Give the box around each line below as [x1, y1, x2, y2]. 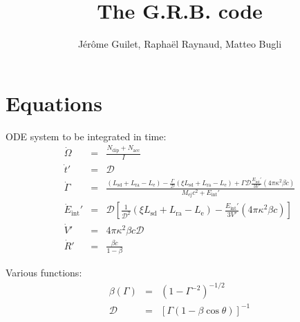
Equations [6, 88, 102, 117]
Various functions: [6, 265, 82, 280]
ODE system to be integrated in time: [6, 129, 167, 143]
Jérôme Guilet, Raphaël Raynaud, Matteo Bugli [77, 37, 282, 51]
